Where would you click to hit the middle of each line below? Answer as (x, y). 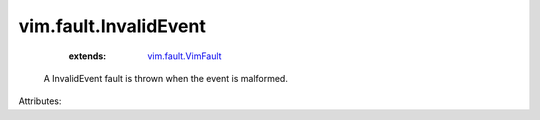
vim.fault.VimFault (184, 56)
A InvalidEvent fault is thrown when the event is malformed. (166, 78)
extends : (87, 56)
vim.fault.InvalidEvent (112, 26)
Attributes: (40, 101)
